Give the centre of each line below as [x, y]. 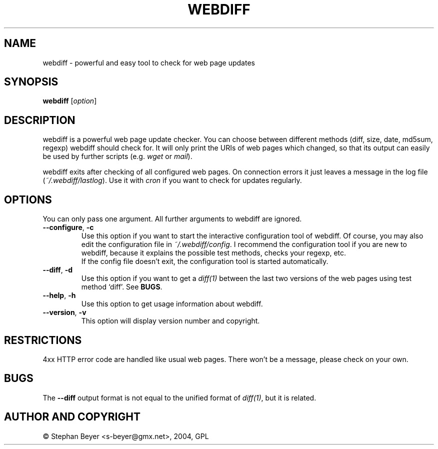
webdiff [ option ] [70, 101]
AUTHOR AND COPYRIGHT [72, 417]
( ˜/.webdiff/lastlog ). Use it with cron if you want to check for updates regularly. [172, 180]
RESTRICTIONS [43, 340]
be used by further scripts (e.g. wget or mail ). [117, 156]
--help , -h [59, 295]
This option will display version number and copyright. [170, 321]
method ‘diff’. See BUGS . [122, 287]
